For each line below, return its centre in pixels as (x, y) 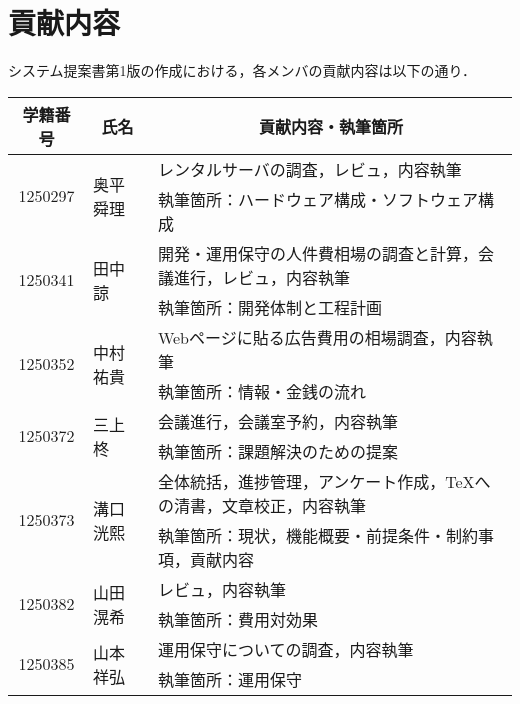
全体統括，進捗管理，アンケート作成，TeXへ (324, 481)
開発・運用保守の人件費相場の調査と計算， (317, 253)
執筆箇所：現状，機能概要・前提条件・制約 (317, 535)
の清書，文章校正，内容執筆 (261, 505)
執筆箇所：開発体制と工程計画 (269, 307)
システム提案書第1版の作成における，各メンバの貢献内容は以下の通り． (242, 70)
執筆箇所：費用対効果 (237, 619)
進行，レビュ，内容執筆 (261, 277)
